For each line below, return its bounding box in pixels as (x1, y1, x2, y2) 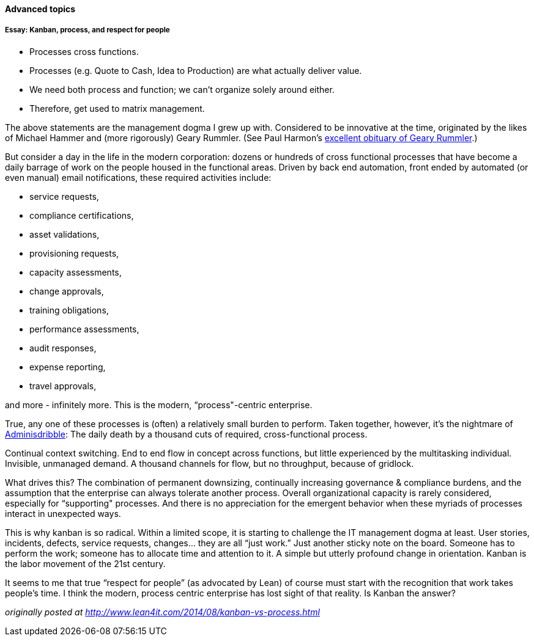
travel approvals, (29, 380, 97, 391)
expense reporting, (29, 361, 106, 372)
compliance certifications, (29, 210, 134, 221)
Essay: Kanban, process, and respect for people (5, 26, 170, 35)
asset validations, (29, 229, 100, 240)
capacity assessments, (29, 266, 122, 277)
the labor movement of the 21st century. (5, 558, 166, 569)
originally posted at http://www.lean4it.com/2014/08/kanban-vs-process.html (5, 606, 320, 617)
